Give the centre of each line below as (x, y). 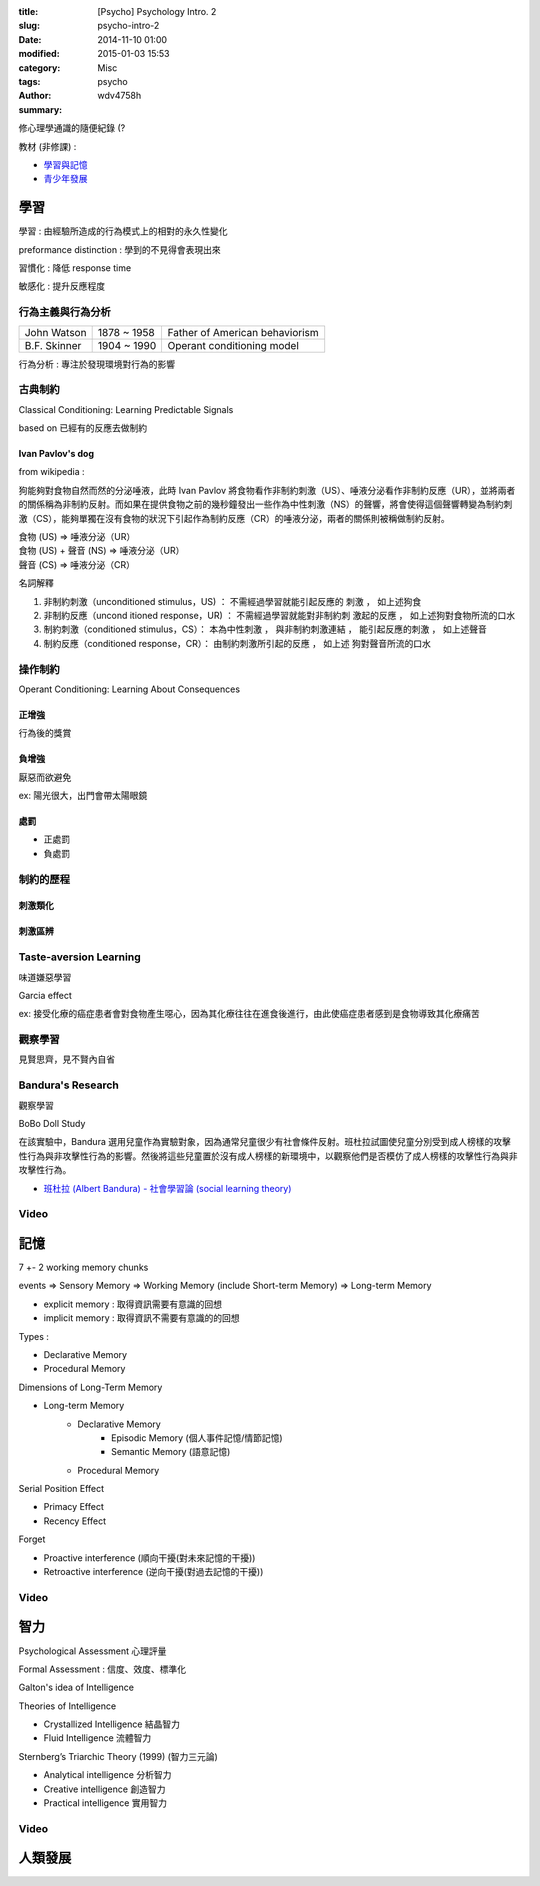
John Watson (55, 332)
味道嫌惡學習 (45, 977)
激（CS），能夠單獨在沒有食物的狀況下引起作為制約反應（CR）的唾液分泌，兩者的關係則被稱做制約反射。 (234, 518)
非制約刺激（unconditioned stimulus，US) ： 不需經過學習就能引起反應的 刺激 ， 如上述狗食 (232, 601)
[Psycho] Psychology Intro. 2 (157, 11)
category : (39, 67)
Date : (30, 39)
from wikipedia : (51, 472)
